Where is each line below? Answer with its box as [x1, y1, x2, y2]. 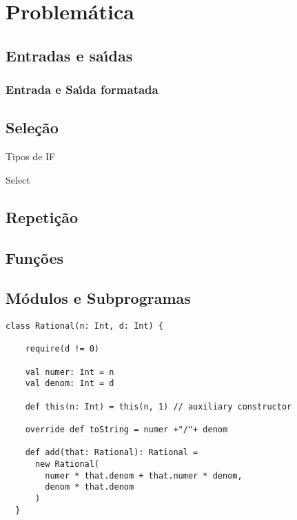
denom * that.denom [45, 482, 134, 492]
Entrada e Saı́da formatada [6, 81, 158, 98]
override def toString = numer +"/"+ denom [25, 425, 228, 435]
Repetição [6, 206, 78, 227]
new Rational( [34, 459, 100, 470]
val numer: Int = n [25, 367, 114, 377]
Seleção [6, 117, 59, 138]
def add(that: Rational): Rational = [25, 447, 198, 458]
